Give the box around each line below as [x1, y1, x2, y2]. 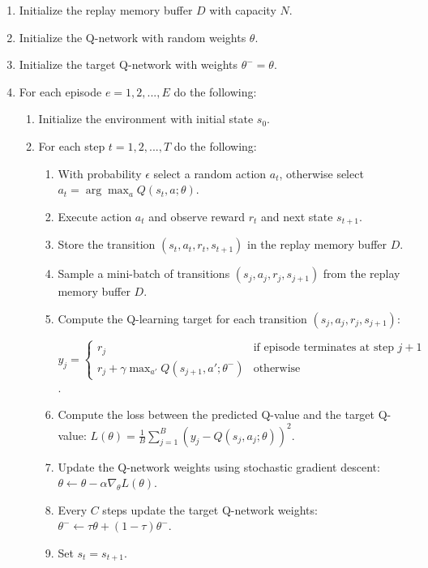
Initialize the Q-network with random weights [19, 28, 246, 45]
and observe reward [148, 207, 246, 224]
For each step [38, 137, 105, 154]
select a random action [153, 164, 267, 182]
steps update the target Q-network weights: [102, 501, 318, 518]
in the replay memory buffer [247, 236, 387, 253]
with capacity [209, 2, 276, 18]
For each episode [19, 83, 102, 100]
